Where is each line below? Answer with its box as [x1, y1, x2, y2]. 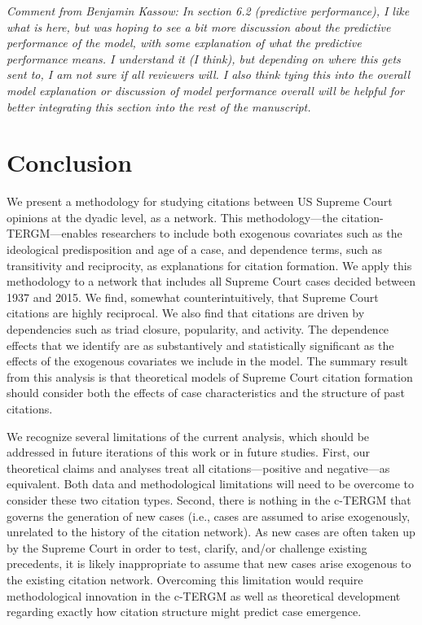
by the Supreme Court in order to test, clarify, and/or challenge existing [7, 539, 367, 556]
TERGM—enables [7, 225, 98, 242]
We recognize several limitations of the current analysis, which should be [7, 427, 370, 444]
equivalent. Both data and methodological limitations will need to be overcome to [7, 475, 415, 492]
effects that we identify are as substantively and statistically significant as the [7, 336, 394, 353]
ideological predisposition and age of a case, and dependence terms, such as [7, 241, 382, 258]
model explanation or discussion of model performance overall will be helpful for [7, 81, 405, 98]
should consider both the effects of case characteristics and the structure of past [7, 384, 405, 401]
